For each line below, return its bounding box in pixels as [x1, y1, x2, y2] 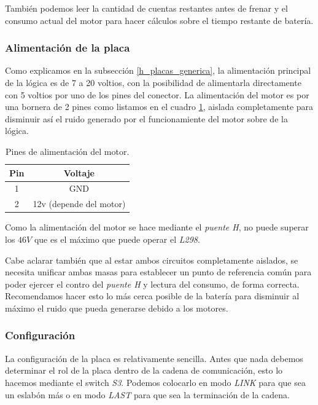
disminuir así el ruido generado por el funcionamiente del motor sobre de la [5, 112, 288, 125]
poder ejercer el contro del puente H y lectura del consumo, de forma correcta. [5, 277, 300, 290]
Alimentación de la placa [5, 40, 130, 55]
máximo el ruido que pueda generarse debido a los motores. [5, 301, 228, 314]
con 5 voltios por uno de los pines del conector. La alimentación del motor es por [5, 88, 309, 101]
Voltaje [63, 166, 95, 179]
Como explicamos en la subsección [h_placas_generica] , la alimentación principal [5, 64, 311, 77]
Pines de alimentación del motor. [5, 144, 130, 157]
